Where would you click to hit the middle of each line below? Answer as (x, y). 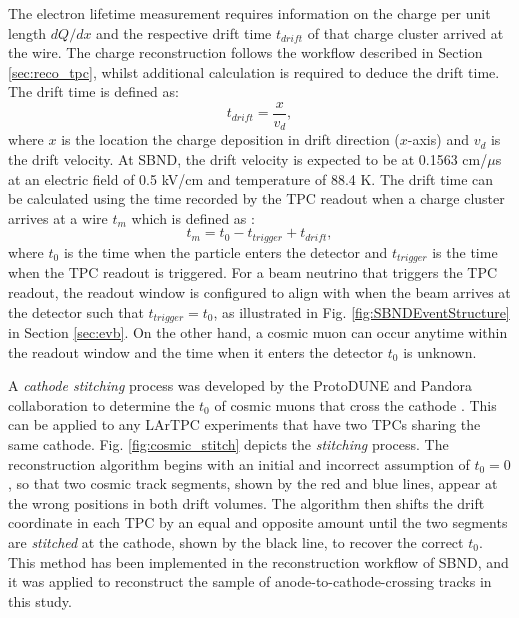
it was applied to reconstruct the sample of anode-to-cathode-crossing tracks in (250, 581)
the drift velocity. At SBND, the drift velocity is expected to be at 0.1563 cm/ (248, 159)
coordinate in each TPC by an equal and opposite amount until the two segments (258, 522)
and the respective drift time (184, 32)
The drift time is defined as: (93, 91)
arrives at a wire (58, 217)
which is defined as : (193, 217)
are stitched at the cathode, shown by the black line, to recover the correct (236, 541)
